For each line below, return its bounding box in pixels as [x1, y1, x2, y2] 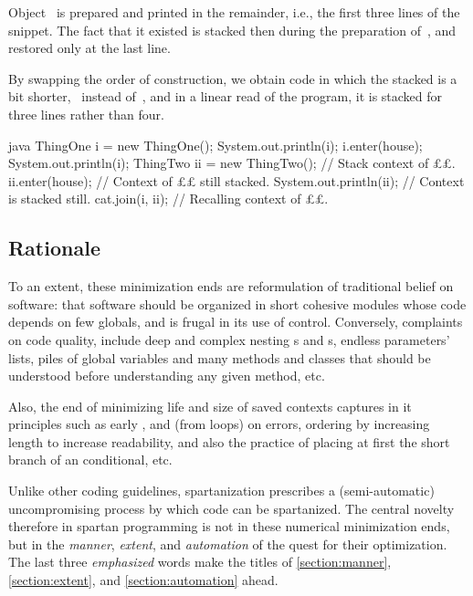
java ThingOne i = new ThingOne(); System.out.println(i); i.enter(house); [8, 135, 423, 154]
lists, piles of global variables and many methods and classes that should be [8, 348, 431, 367]
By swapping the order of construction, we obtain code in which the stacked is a [8, 68, 457, 88]
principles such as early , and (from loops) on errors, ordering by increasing [8, 414, 430, 434]
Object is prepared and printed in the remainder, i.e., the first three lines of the [8, 3, 460, 21]
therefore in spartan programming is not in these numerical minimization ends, [8, 517, 450, 536]
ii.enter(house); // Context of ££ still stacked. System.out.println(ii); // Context [8, 171, 465, 190]
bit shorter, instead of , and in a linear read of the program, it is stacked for [8, 87, 443, 106]
